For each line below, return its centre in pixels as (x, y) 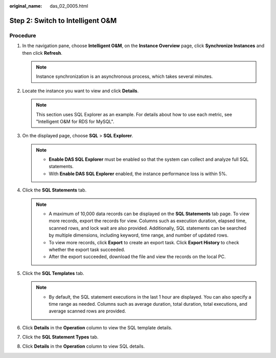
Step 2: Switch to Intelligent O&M (63, 20)
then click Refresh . (42, 53)
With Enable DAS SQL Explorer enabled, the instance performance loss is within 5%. (138, 174)
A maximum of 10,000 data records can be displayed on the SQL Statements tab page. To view (149, 214)
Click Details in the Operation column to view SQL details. (84, 346)
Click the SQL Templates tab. (53, 273)
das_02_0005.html (69, 6)
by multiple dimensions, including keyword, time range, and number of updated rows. (139, 235)
